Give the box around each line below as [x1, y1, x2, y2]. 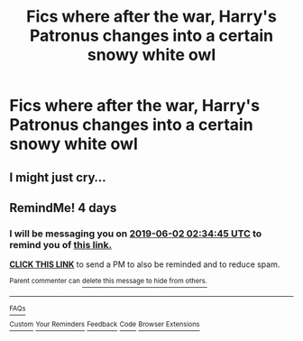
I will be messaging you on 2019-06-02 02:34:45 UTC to [9, 227, 262, 240]
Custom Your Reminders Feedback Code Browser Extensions [9, 319, 200, 328]
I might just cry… [9, 170, 106, 185]
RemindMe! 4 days [9, 200, 117, 216]
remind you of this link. [9, 238, 113, 251]
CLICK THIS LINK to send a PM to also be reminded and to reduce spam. [9, 259, 280, 270]
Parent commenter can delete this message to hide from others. [9, 277, 207, 286]
